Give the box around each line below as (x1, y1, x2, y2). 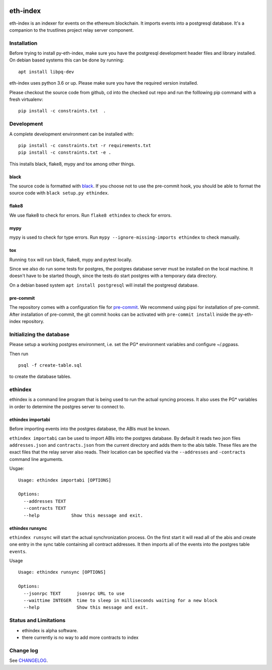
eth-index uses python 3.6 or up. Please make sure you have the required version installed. (9, 80, 198, 86)
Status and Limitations (9, 617, 65, 624)
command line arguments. (9, 456, 64, 462)
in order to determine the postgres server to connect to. (9, 404, 125, 410)
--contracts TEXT (23, 505, 66, 511)
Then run (9, 351, 29, 357)
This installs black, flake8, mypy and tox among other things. (9, 161, 135, 167)
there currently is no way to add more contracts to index (22, 634, 139, 640)
